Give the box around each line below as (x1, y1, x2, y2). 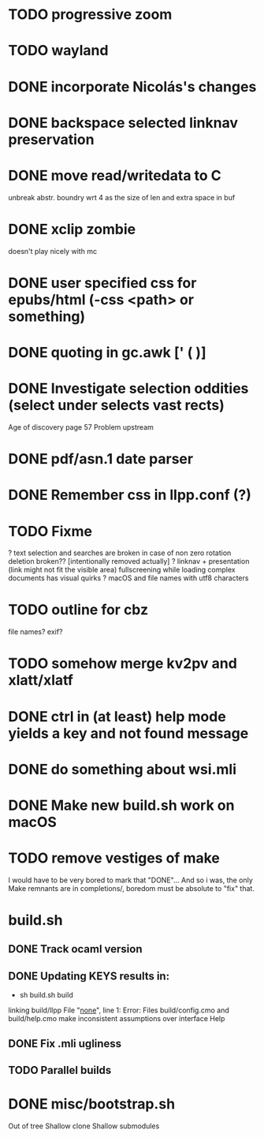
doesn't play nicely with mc (8, 246, 97, 255)
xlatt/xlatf (8, 672, 73, 689)
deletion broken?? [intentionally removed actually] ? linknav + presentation (8, 557, 250, 566)
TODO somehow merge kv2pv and (8, 654, 238, 673)
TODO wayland (8, 42, 109, 60)
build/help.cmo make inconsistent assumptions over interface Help (8, 1014, 225, 1023)
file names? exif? (8, 627, 63, 636)
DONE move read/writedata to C (8, 166, 222, 185)
